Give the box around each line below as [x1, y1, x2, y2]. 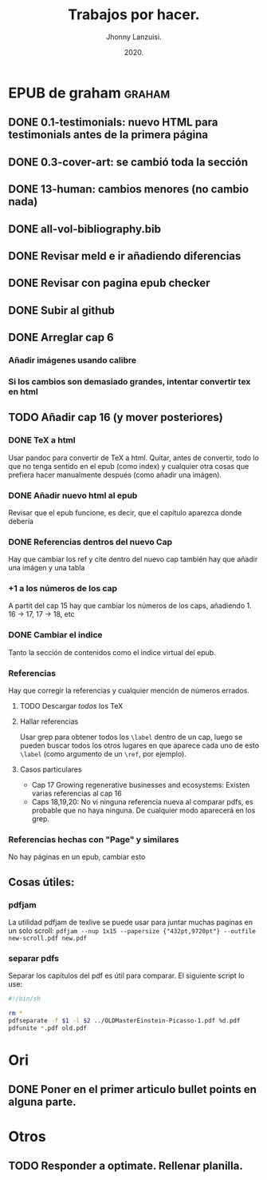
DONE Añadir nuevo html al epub [8, 490, 138, 501]
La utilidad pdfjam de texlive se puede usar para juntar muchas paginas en [8, 917, 253, 928]
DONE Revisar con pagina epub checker [8, 276, 210, 290]
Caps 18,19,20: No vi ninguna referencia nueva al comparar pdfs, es [31, 797, 253, 807]
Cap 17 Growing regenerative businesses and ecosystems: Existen [31, 781, 250, 790]
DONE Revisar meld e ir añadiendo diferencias [8, 249, 241, 263]
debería [8, 516, 34, 526]
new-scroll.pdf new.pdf [8, 935, 88, 943]
